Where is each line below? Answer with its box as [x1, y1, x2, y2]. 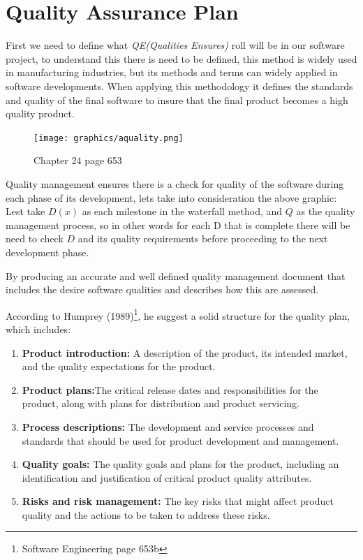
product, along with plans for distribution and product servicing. [22, 396, 299, 411]
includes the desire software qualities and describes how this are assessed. [6, 282, 319, 297]
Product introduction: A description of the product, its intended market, [22, 345, 348, 360]
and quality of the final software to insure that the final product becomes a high [6, 92, 348, 107]
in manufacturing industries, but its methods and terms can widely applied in [6, 65, 338, 80]
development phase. [6, 244, 89, 259]
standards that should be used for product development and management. [22, 433, 339, 448]
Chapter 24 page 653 [34, 153, 122, 168]
